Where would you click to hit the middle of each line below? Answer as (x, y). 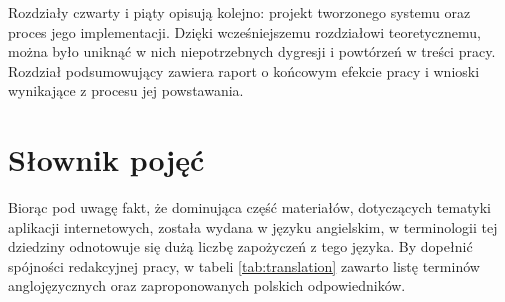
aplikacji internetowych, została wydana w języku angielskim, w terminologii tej (253, 226)
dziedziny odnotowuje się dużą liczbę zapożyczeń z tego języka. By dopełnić (240, 246)
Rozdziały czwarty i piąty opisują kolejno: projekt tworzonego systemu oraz (239, 12)
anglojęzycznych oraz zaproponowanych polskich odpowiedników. (207, 285)
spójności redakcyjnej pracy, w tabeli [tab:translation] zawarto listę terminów (244, 265)
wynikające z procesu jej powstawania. (126, 90)
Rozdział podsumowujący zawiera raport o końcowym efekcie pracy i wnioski (244, 70)
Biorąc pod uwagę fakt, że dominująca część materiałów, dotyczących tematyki (249, 207)
